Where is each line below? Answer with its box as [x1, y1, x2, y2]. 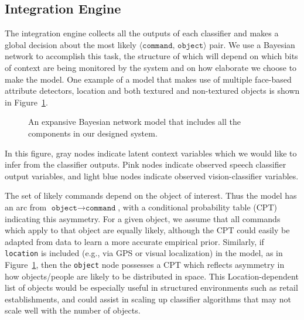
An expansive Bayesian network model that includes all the [28, 115, 241, 128]
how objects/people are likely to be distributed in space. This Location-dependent [5, 270, 299, 282]
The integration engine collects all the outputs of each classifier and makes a [5, 27, 279, 39]
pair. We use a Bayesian [209, 38, 295, 50]
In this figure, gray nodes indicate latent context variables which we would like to [5, 147, 297, 159]
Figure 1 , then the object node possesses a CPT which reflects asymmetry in [5, 258, 285, 270]
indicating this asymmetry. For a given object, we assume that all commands [5, 212, 281, 224]
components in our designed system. [28, 127, 158, 139]
